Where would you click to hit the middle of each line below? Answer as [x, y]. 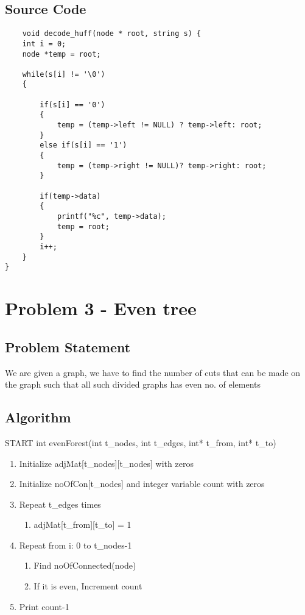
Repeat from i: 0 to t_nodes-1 [75, 545]
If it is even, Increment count [88, 586]
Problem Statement [68, 347]
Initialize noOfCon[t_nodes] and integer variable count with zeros [142, 484]
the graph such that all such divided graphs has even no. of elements [133, 384]
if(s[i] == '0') [72, 105]
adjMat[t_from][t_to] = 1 [82, 524]
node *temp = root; [61, 54]
